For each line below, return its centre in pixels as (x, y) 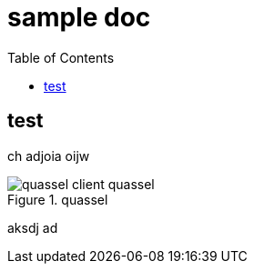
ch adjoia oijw (49, 156)
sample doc (79, 17)
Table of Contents (61, 57)
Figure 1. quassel (58, 199)
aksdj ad (33, 227)
